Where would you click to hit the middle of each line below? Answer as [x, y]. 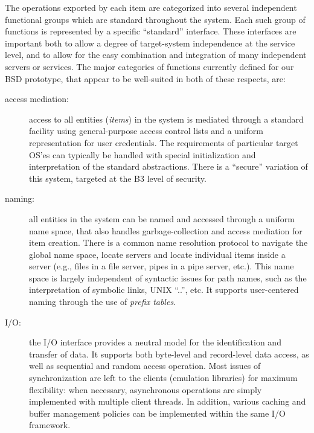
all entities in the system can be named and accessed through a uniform [162, 218]
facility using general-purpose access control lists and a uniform [146, 131]
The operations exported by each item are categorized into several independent [151, 7]
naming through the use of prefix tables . [103, 302]
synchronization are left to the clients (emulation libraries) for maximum [163, 378]
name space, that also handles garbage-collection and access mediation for [166, 230]
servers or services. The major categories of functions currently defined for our [149, 66]
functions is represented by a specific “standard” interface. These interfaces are [151, 31]
